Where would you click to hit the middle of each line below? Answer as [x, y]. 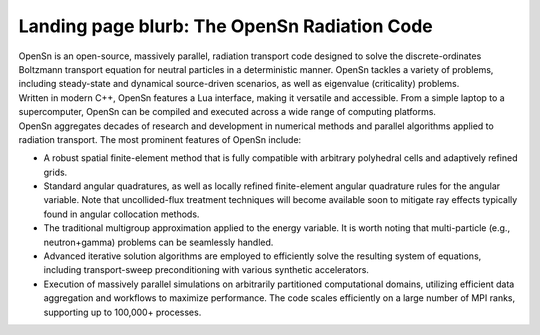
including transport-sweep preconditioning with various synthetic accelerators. [206, 270]
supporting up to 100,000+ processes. [122, 312]
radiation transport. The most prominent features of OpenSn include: [160, 139]
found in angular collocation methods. [121, 214]
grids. [55, 172]
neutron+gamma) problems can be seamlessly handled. [158, 242]
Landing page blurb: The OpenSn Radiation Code [226, 26]
